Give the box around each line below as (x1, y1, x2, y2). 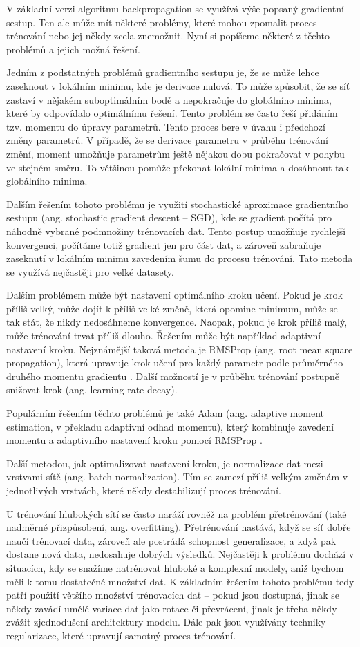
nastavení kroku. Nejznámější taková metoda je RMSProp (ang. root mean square (6, 341, 353, 356)
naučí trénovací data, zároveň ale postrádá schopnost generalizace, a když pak (6, 533, 337, 547)
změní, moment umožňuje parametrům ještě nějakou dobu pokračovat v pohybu (6, 146, 345, 160)
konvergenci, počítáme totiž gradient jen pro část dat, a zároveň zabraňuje (6, 237, 321, 252)
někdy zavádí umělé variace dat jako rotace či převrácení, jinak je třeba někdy (6, 601, 337, 615)
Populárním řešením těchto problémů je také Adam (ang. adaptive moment (6, 406, 325, 420)
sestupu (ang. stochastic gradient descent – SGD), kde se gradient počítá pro (6, 210, 332, 225)
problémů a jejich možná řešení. (6, 41, 140, 56)
